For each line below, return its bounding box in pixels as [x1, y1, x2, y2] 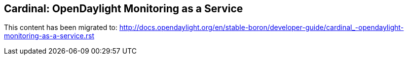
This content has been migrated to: [4, 23, 118, 32]
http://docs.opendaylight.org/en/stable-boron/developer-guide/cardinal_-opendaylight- [119, 23, 404, 32]
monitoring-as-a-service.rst [4, 31, 94, 40]
